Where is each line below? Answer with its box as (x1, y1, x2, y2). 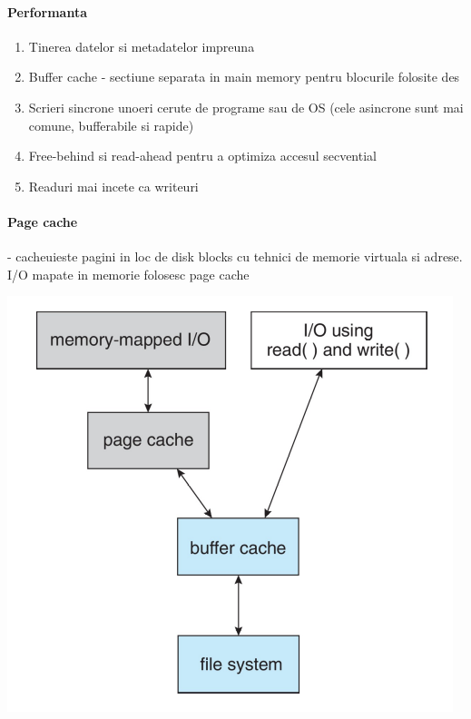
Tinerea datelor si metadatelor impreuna (28, 36, 255, 55)
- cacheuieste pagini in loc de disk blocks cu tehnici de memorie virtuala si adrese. (7, 247, 463, 266)
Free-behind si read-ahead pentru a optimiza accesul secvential (28, 146, 377, 165)
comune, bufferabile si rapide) (28, 115, 194, 134)
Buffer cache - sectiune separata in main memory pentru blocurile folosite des (28, 67, 460, 86)
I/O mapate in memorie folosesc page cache (7, 264, 250, 283)
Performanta (7, 2, 87, 21)
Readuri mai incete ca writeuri (28, 176, 199, 195)
